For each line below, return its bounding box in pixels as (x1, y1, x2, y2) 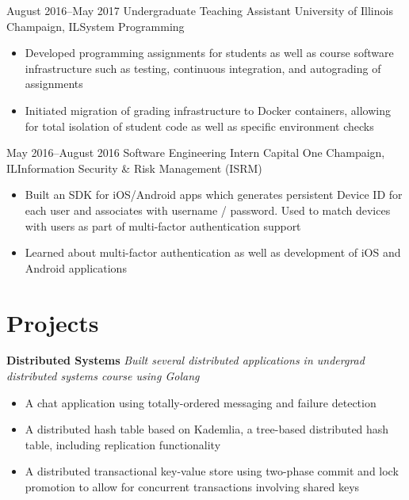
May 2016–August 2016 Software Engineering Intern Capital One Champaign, (6, 144, 385, 161)
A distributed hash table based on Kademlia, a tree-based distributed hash (25, 421, 389, 437)
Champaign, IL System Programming (6, 17, 185, 34)
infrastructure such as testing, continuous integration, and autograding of (25, 59, 381, 76)
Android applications (25, 259, 127, 276)
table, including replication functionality (25, 436, 221, 452)
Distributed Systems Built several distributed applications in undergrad (6, 352, 365, 368)
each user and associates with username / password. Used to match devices (25, 201, 391, 218)
